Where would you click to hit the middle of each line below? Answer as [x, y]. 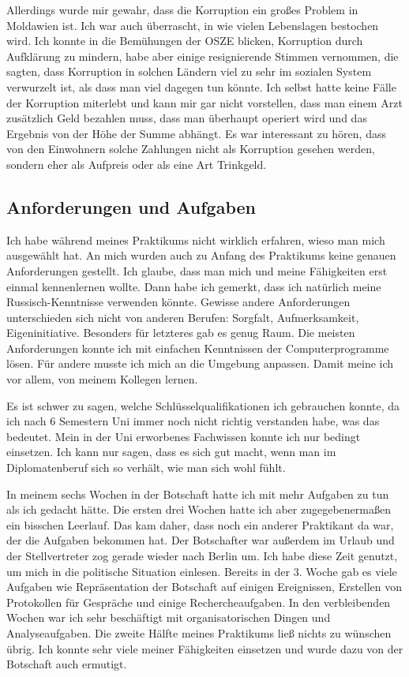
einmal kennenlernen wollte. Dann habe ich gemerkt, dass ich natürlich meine [194, 286]
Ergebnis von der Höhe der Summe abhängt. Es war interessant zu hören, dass [196, 133]
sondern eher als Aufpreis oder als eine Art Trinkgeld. [137, 164]
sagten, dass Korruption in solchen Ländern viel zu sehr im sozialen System [189, 71]
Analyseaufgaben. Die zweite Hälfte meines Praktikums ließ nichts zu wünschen [199, 632]
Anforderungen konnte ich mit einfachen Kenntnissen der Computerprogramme [198, 348]
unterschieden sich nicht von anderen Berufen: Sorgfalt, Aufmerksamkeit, [183, 317]
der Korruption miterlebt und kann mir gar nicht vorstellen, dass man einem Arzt [204, 102]
